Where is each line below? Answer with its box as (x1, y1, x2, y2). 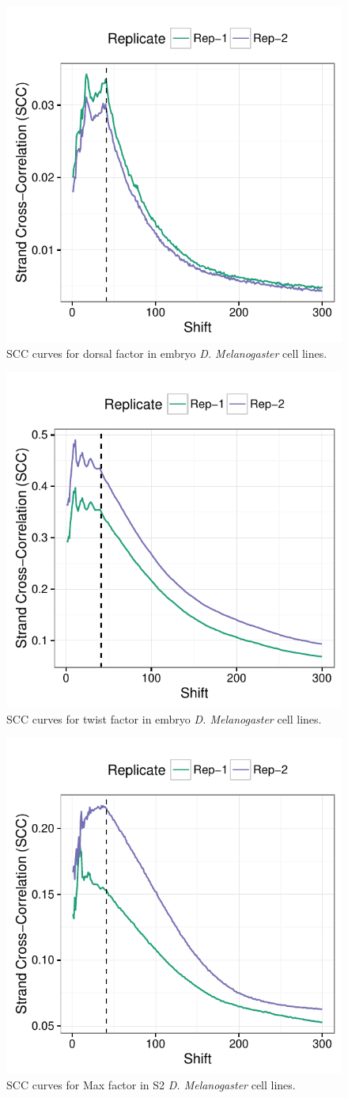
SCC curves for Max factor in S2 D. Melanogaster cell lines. (6, 1076, 296, 1092)
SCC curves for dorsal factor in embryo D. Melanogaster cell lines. (6, 344, 327, 361)
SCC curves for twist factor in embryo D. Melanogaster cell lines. (6, 710, 322, 727)
